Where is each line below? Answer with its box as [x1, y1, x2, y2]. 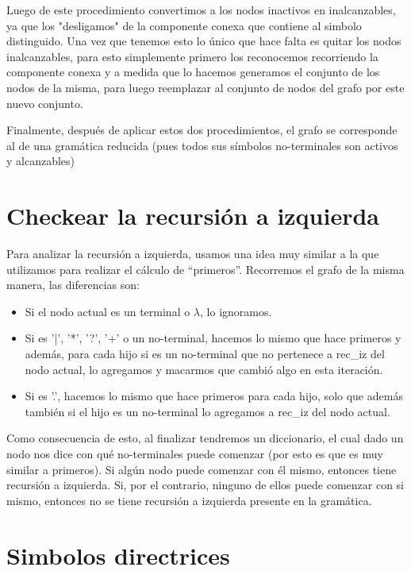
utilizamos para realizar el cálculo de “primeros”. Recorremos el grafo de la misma [6, 260, 405, 277]
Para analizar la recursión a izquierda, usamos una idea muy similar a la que [6, 245, 379, 262]
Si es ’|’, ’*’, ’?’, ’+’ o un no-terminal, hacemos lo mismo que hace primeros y [25, 330, 401, 346]
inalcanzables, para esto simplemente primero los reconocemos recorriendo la [6, 48, 378, 64]
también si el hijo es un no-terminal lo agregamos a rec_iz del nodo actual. [25, 403, 390, 419]
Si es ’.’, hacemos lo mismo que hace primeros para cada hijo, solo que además [25, 388, 403, 404]
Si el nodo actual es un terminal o [25, 303, 190, 319]
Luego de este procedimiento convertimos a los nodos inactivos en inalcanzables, [6, 2, 396, 17]
